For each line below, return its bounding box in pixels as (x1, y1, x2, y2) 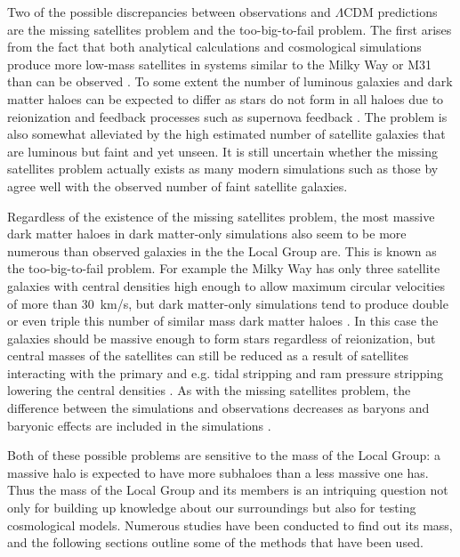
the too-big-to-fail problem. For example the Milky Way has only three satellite (7, 259, 440, 278)
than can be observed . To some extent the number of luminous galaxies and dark (7, 72, 453, 91)
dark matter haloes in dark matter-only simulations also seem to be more (7, 224, 407, 243)
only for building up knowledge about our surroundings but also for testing (7, 498, 416, 517)
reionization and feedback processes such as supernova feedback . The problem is (7, 107, 448, 125)
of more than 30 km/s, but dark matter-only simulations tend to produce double (7, 294, 448, 312)
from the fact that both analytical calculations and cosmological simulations (7, 37, 422, 56)
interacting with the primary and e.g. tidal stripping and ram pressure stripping (7, 363, 443, 382)
